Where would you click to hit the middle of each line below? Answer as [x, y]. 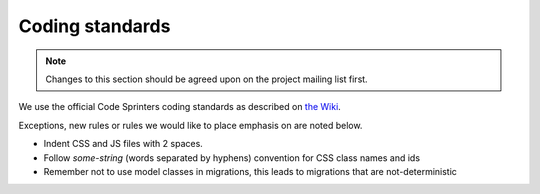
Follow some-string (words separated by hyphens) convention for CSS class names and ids [231, 157]
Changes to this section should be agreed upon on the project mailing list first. [207, 79]
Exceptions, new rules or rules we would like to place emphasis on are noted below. [190, 125]
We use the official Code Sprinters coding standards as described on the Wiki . [180, 107]
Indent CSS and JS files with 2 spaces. [123, 144]
